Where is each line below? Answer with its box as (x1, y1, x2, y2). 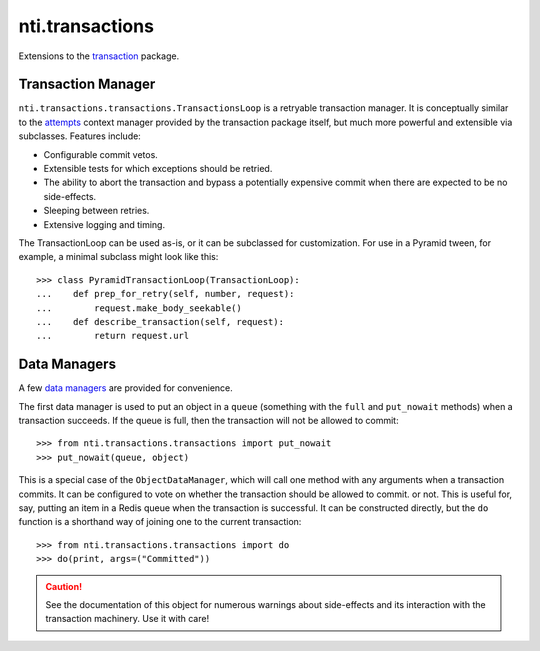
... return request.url (36, 330, 190, 342)
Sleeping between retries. (43, 205, 150, 217)
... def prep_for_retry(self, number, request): (36, 288, 295, 300)
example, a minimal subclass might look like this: (18, 251, 219, 263)
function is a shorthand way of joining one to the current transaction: (18, 516, 302, 528)
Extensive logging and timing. (43, 218, 165, 230)
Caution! (45, 580, 83, 592)
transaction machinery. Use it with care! (45, 613, 210, 625)
